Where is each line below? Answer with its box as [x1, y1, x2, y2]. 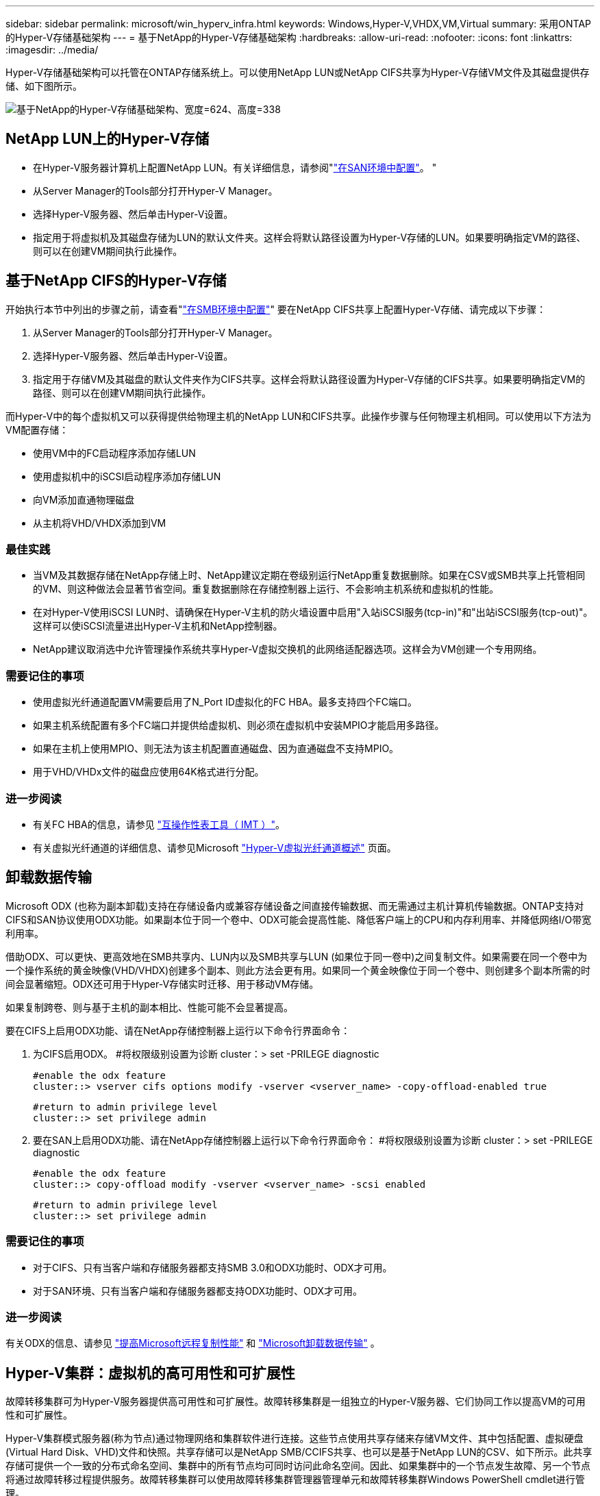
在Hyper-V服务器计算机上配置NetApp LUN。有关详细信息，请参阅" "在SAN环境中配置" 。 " [33, 161, 437, 173]
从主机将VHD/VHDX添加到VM [33, 516, 166, 529]
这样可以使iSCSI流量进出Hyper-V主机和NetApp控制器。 [33, 620, 283, 632]
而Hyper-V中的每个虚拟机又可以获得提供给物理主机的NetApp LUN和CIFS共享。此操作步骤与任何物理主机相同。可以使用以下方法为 [5, 410, 592, 422]
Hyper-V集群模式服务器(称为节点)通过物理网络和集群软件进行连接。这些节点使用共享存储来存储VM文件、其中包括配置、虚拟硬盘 [5, 1432, 584, 1445]
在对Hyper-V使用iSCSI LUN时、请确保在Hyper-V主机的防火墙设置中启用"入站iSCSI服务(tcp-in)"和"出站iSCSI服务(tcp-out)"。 [33, 606, 593, 619]
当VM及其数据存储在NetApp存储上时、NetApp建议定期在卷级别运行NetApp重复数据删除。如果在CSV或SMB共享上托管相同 [33, 569, 586, 582]
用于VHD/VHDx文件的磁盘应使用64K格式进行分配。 [33, 766, 264, 778]
